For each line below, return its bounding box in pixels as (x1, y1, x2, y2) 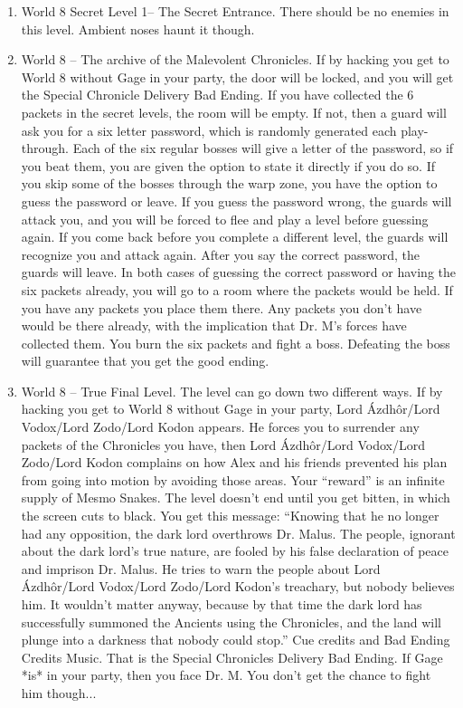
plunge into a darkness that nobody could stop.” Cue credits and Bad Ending (21, 630, 450, 649)
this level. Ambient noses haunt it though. (21, 19, 255, 38)
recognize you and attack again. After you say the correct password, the (21, 244, 420, 263)
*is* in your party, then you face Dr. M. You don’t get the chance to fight (21, 665, 431, 684)
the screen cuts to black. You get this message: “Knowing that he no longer (21, 506, 439, 525)
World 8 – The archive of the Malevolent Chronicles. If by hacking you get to (21, 50, 449, 69)
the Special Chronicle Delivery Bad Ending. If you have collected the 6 (21, 85, 414, 104)
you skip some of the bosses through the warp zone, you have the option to (21, 174, 438, 193)
